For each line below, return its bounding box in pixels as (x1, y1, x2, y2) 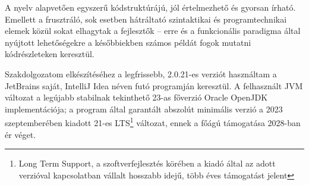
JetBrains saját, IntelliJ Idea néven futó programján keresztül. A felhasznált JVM (5, 79, 303, 92)
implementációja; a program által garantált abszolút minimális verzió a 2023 (5, 102, 283, 115)
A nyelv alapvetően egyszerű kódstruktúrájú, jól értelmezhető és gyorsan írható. (5, 1, 296, 13)
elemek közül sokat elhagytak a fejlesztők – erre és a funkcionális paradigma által (5, 24, 301, 37)
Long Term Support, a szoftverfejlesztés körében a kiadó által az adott (18, 157, 276, 170)
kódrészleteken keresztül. (5, 48, 94, 60)
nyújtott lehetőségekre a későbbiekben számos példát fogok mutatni (5, 36, 251, 48)
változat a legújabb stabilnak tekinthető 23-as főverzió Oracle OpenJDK (5, 91, 268, 104)
